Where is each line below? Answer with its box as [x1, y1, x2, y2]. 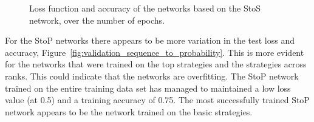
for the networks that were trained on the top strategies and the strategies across [5, 58, 307, 70]
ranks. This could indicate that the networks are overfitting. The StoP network [5, 69, 299, 82]
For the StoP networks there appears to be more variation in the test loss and [5, 34, 295, 47]
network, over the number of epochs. [29, 13, 165, 26]
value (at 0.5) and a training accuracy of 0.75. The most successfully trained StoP [5, 93, 310, 106]
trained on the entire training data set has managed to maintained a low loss [5, 81, 291, 94]
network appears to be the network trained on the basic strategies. [5, 105, 253, 118]
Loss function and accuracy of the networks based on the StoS [29, 2, 261, 14]
